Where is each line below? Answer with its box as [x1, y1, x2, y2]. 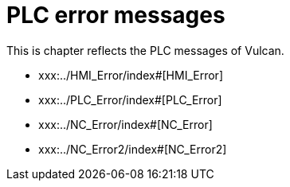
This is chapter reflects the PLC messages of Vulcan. [6, 43, 284, 57]
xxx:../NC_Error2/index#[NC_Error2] [38, 142, 227, 156]
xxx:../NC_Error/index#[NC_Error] [38, 117, 213, 131]
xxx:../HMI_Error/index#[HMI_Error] [38, 68, 223, 82]
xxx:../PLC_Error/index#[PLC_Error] [38, 92, 222, 107]
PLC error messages [6, 2, 225, 29]
